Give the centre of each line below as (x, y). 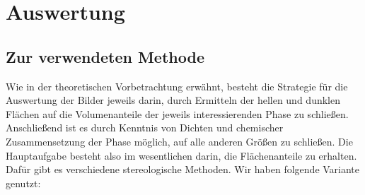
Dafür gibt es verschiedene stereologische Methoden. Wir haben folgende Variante (183, 169)
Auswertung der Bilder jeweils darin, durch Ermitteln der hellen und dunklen (173, 100)
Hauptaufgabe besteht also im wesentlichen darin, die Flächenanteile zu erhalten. (181, 155)
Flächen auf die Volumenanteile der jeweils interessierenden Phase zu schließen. (177, 113)
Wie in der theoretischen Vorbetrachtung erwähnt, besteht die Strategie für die (177, 86)
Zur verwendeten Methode (105, 56)
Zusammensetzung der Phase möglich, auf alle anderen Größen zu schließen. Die (179, 141)
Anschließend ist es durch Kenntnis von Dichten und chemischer (145, 128)
